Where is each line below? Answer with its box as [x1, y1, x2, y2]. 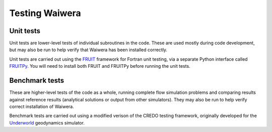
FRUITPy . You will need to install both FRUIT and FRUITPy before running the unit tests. [9, 63, 191, 69]
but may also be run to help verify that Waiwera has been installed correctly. [9, 47, 168, 53]
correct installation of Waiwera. [9, 103, 74, 109]
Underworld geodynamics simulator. [9, 119, 85, 125]
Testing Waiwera [9, 8, 82, 19]
